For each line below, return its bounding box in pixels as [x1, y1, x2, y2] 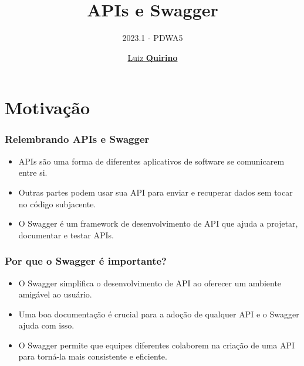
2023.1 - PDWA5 [122, 32, 183, 44]
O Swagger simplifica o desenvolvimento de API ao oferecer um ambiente [18, 276, 282, 289]
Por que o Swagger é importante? [5, 254, 167, 268]
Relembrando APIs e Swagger [5, 132, 150, 146]
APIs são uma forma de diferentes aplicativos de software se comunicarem [18, 155, 285, 167]
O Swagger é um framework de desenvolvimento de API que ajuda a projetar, [18, 217, 298, 230]
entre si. [18, 166, 48, 179]
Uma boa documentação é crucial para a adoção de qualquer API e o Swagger [18, 307, 299, 320]
